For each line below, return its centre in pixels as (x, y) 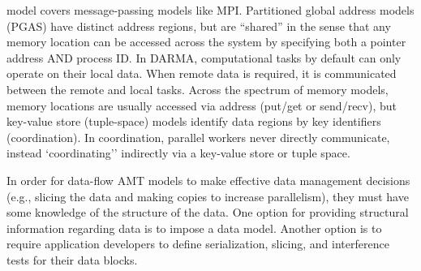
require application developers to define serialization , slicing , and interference (198, 244)
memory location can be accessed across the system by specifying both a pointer (206, 42)
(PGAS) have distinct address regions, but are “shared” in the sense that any (199, 26)
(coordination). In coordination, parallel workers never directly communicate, (198, 137)
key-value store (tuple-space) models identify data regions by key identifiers (194, 121)
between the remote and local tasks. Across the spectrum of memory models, (198, 89)
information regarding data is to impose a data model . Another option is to (194, 228)
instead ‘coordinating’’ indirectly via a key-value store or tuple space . (178, 153)
